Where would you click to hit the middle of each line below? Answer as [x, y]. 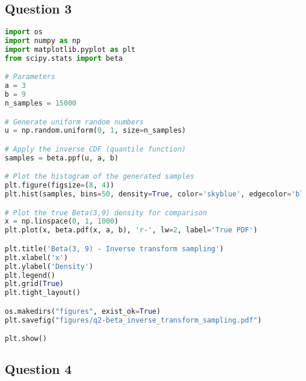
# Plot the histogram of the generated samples [100, 177]
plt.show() [26, 339]
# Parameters [30, 77]
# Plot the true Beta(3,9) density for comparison [106, 213]
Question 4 [38, 369]
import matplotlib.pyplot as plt [70, 49]
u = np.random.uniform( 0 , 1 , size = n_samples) [95, 131]
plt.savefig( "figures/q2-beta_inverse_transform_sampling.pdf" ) [133, 320]
